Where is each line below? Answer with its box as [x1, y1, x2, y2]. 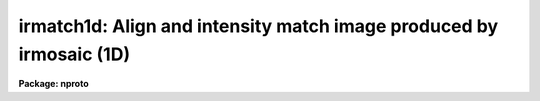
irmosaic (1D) [18, 43, 130, 65]
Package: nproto [18, 78, 89, 90]
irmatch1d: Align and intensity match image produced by [18, 15, 499, 37]
